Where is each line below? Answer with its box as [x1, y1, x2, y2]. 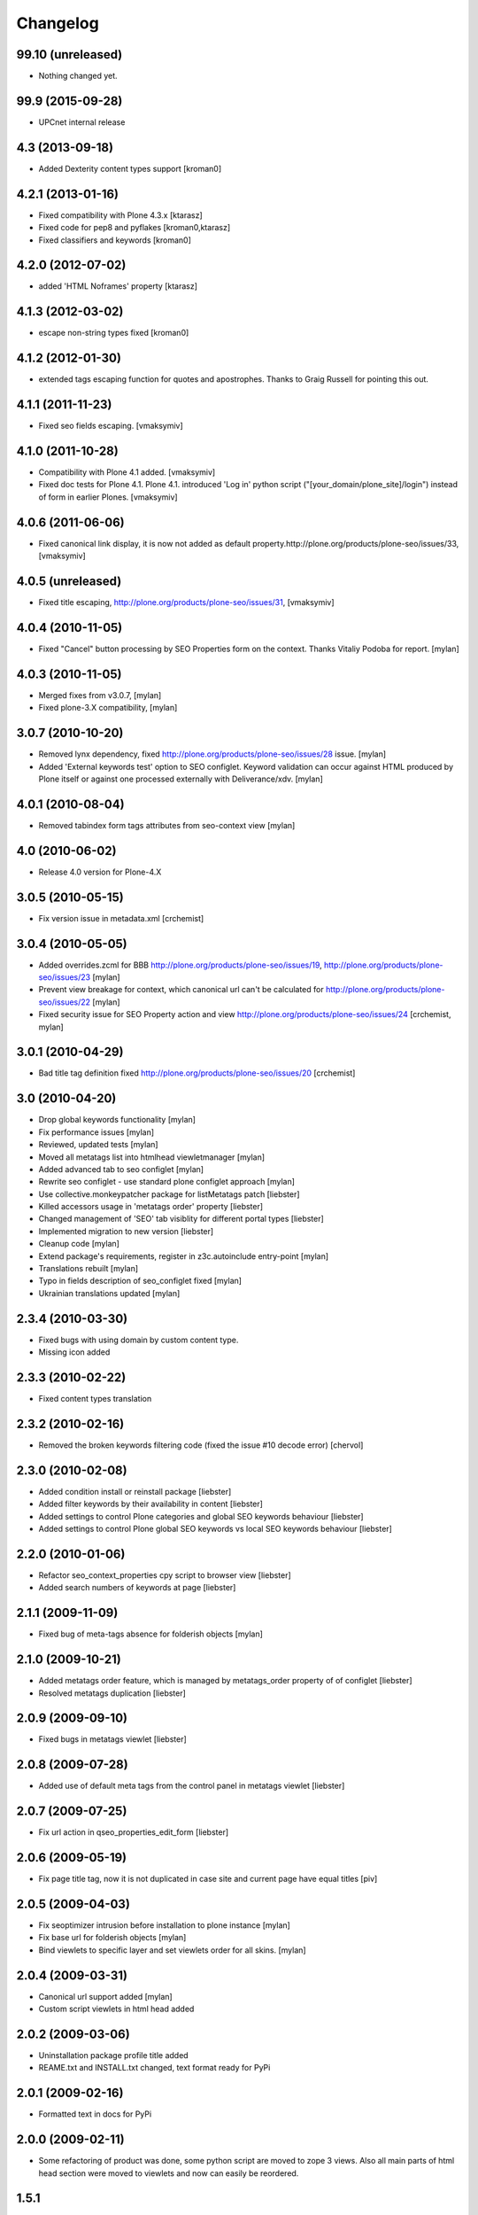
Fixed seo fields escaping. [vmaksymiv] [38, 421, 183, 431]
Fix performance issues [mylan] [38, 1126, 155, 1138]
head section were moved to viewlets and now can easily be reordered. [38, 2167, 299, 2179]
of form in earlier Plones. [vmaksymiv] [38, 492, 178, 502]
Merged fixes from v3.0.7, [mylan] [38, 689, 162, 700]
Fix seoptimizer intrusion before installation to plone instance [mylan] [38, 1920, 291, 1931]
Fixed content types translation [38, 1394, 152, 1404]
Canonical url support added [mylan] [38, 1991, 173, 2001]
